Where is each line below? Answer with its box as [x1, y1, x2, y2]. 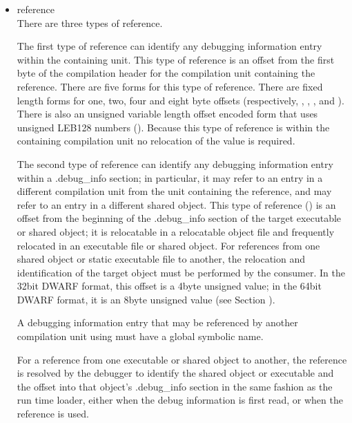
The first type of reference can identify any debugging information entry [17, 39, 322, 53]
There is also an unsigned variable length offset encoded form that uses [17, 106, 318, 121]
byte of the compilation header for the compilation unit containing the [17, 66, 315, 80]
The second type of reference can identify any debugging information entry [17, 156, 333, 171]
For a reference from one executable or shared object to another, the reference [17, 352, 347, 366]
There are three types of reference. [17, 15, 163, 30]
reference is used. [17, 406, 89, 421]
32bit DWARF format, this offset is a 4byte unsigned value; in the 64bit [17, 279, 322, 293]
